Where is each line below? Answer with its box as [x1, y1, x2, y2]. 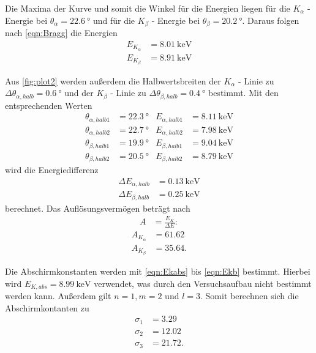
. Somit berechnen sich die [200, 289, 299, 302]
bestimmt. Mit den [208, 86, 279, 99]
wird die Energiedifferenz [5, 163, 99, 176]
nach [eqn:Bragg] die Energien [5, 26, 118, 39]
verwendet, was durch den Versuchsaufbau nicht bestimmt [94, 277, 312, 289]
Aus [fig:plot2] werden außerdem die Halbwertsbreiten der [5, 74, 221, 87]
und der [64, 86, 94, 99]
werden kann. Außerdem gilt [5, 289, 111, 302]
